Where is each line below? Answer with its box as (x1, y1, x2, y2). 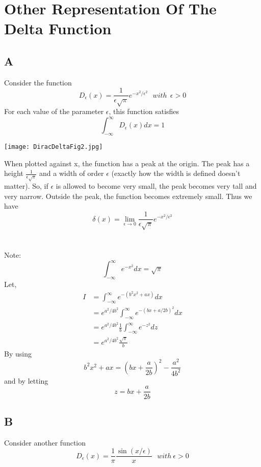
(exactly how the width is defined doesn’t (111, 168, 241, 179)
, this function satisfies (109, 106, 179, 117)
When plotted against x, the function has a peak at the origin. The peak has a (4, 158, 250, 168)
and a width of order (39, 168, 104, 179)
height (4, 168, 23, 179)
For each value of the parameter (4, 106, 104, 117)
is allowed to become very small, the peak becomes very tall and (56, 181, 257, 191)
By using (4, 348, 32, 359)
